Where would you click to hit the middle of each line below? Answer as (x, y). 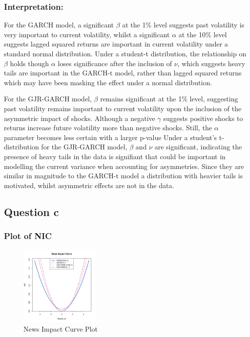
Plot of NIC (28, 236)
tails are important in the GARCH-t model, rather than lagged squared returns (123, 73)
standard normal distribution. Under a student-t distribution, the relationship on (125, 53)
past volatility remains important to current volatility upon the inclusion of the (123, 108)
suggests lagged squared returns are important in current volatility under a (116, 44)
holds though (30, 63)
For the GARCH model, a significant (59, 25)
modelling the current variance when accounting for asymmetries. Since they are (124, 166)
